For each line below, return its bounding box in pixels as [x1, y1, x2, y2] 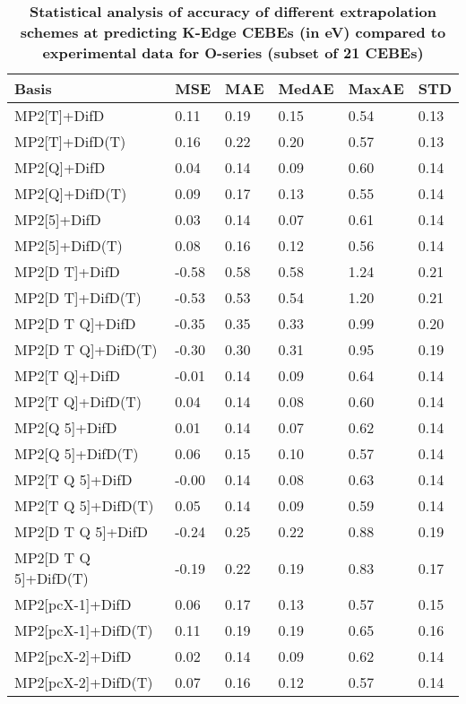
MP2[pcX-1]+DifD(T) [14, 620, 153, 640]
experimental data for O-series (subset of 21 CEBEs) [42, 42, 424, 63]
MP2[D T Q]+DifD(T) [14, 339, 158, 360]
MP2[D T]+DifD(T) [14, 287, 142, 308]
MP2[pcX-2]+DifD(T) [14, 672, 153, 692]
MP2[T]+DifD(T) [14, 131, 126, 152]
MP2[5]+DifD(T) [14, 235, 123, 256]
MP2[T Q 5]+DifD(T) [14, 495, 154, 516]
